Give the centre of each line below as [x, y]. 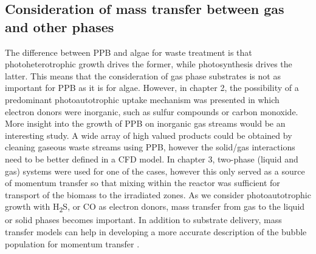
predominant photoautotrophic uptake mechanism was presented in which [142, 99]
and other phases [60, 26]
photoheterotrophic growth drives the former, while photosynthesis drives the [149, 64]
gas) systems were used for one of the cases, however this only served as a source [155, 171]
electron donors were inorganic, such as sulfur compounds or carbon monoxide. [152, 111]
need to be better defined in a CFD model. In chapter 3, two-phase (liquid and [152, 159]
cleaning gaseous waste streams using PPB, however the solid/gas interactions [150, 147]
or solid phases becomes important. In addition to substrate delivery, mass [143, 220]
